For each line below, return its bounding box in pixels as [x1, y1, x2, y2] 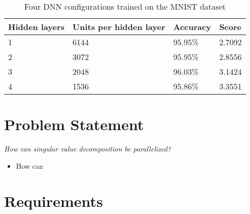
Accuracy [173, 21, 211, 33]
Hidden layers [8, 21, 65, 33]
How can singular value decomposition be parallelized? [4, 143, 171, 154]
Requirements [4, 190, 103, 211]
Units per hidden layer [72, 21, 165, 33]
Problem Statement [4, 114, 144, 135]
